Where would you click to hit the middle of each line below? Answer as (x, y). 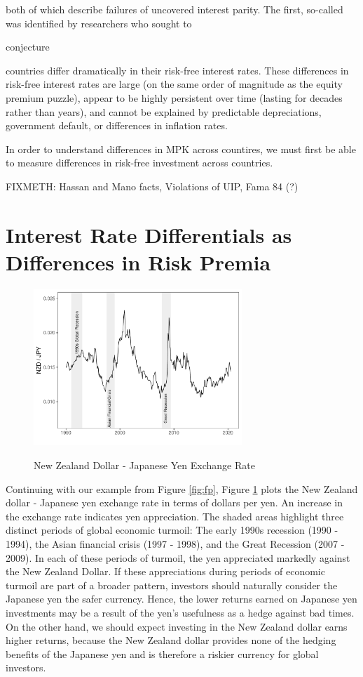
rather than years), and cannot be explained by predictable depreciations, (164, 111)
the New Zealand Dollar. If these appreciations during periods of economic (165, 571)
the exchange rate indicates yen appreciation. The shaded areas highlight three (175, 516)
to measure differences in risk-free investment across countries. (139, 163)
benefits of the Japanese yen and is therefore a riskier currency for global (162, 653)
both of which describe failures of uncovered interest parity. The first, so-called (174, 9)
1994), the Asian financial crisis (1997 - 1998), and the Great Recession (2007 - (175, 544)
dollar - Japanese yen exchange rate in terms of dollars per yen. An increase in (174, 502)
